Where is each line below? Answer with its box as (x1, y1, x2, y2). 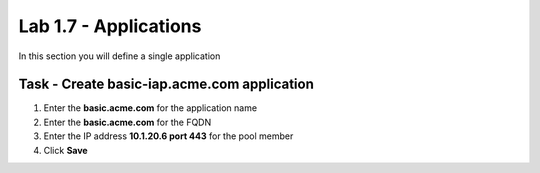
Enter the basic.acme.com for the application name (43, 102, 258, 114)
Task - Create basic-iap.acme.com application (18, 76, 314, 93)
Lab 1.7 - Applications (18, 15, 202, 37)
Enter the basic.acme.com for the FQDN (43, 116, 212, 128)
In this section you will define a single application (18, 50, 221, 62)
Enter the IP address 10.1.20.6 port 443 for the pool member (43, 130, 294, 142)
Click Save (43, 144, 89, 156)
